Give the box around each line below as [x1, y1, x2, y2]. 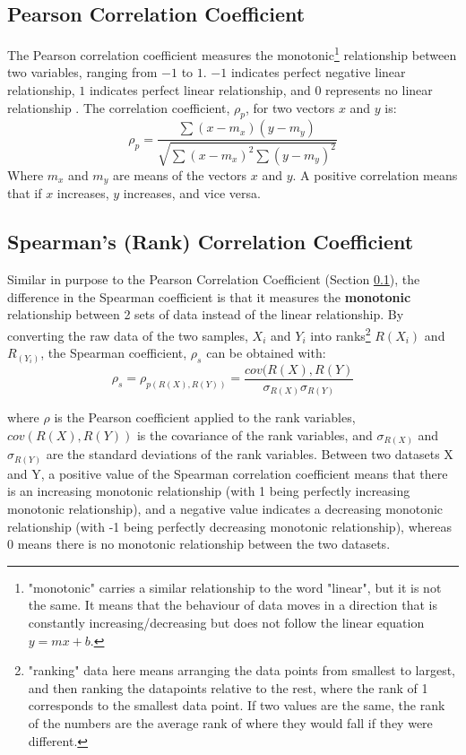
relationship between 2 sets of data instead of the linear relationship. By [7, 305, 404, 324]
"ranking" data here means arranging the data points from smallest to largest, [28, 661, 456, 680]
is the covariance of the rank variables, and [136, 425, 373, 444]
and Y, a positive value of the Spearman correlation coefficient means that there [7, 464, 448, 482]
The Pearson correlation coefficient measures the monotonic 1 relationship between [7, 43, 457, 64]
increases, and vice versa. [123, 184, 261, 203]
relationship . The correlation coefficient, [7, 98, 230, 117]
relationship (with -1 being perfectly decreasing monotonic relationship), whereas [7, 516, 452, 535]
